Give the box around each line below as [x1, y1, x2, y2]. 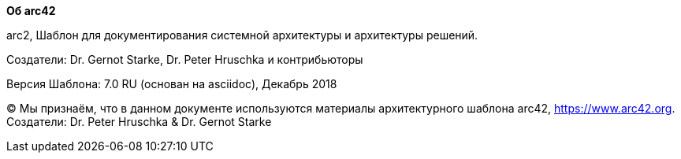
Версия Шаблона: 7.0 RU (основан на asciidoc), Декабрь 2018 [6, 77, 337, 91]
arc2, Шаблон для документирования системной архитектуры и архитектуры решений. [6, 28, 478, 42]
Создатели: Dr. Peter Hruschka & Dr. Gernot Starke [6, 115, 272, 128]
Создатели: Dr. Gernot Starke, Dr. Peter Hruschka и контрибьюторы [6, 53, 363, 66]
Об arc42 [6, 4, 56, 17]
